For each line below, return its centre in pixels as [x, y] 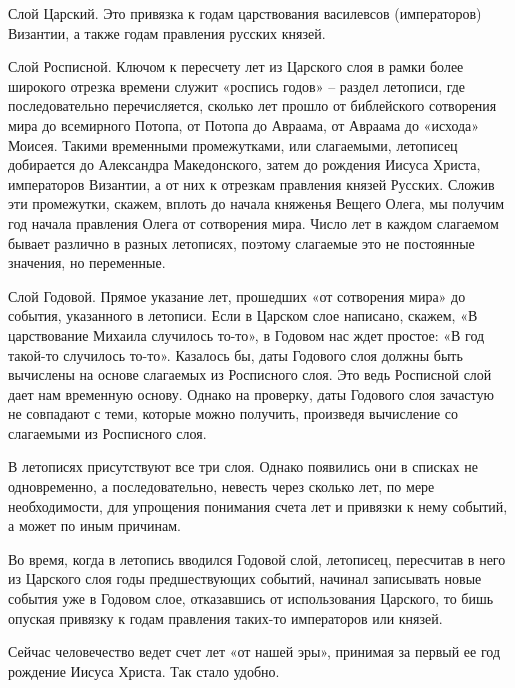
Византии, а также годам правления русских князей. [167, 32]
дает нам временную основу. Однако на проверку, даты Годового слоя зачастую [251, 393]
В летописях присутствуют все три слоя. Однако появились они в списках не [243, 466]
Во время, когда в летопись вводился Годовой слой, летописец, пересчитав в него [257, 558]
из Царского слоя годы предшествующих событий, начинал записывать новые [245, 578]
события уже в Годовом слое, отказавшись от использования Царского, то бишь [251, 598]
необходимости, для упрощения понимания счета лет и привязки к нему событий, [258, 505]
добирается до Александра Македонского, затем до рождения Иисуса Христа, [244, 164]
